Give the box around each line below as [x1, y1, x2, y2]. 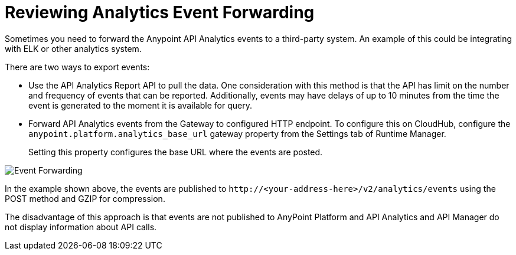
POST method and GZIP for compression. [5, 193, 165, 204]
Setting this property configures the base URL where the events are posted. [28, 146, 323, 157]
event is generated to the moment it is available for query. [28, 100, 252, 110]
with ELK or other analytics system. [5, 43, 142, 54]
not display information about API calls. [5, 221, 157, 232]
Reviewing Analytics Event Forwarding [5, 2, 315, 22]
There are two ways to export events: [5, 61, 150, 72]
